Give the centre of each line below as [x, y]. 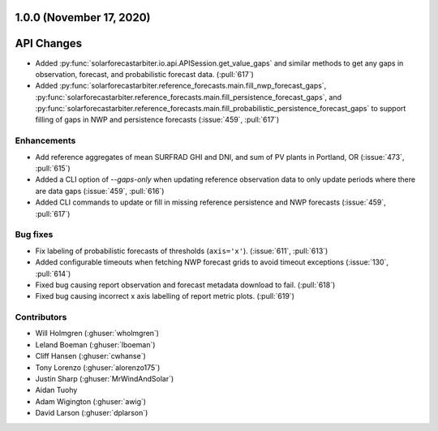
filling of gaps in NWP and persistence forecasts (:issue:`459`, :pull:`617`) [157, 120]
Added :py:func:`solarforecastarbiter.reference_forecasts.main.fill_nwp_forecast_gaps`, [181, 86]
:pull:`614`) [53, 274]
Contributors [41, 317]
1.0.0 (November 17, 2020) [83, 17]
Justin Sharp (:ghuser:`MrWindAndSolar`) [105, 378]
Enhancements [45, 140]
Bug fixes [34, 235]
